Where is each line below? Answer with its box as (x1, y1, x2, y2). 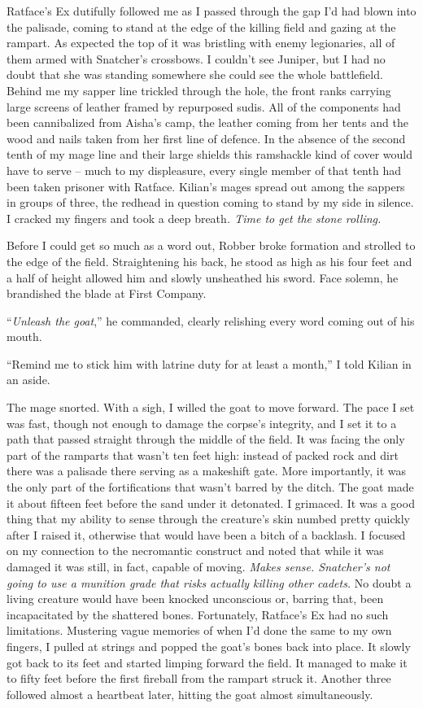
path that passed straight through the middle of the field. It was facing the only (7, 430, 405, 448)
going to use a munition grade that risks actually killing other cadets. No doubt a (7, 574, 412, 591)
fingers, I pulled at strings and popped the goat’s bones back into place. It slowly (7, 637, 411, 654)
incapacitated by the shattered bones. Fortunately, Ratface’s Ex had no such (7, 605, 389, 623)
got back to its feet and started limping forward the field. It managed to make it (7, 653, 408, 671)
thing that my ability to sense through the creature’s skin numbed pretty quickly (7, 510, 410, 527)
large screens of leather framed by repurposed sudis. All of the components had (7, 98, 401, 115)
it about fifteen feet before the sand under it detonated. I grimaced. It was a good (7, 494, 415, 511)
